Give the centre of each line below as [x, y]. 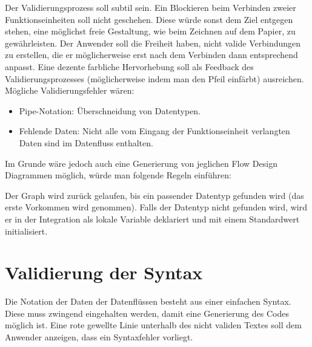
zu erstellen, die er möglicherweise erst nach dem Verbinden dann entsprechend [151, 55]
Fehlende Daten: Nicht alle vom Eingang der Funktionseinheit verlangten [154, 131]
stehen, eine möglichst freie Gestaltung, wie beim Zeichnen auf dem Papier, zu [150, 31]
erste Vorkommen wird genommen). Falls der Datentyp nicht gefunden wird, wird [156, 207]
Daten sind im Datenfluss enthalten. [86, 142]
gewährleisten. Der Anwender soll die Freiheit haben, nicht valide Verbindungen [153, 43]
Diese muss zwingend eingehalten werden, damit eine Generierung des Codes [147, 313]
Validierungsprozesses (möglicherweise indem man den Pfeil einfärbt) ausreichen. [154, 78]
